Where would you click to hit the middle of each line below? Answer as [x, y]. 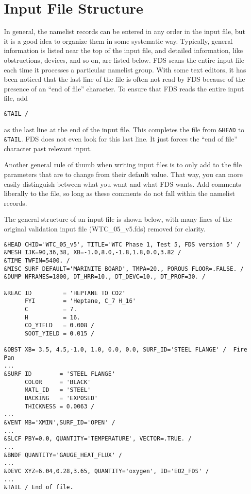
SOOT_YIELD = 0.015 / [59, 333]
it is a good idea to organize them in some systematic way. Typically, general [118, 41]
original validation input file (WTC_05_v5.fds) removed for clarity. [105, 229]
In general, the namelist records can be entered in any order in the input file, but [125, 31]
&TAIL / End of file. [39, 487]
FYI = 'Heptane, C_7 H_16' [80, 301]
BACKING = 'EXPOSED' [61, 398]
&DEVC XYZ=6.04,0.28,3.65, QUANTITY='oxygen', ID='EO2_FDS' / [107, 471]
